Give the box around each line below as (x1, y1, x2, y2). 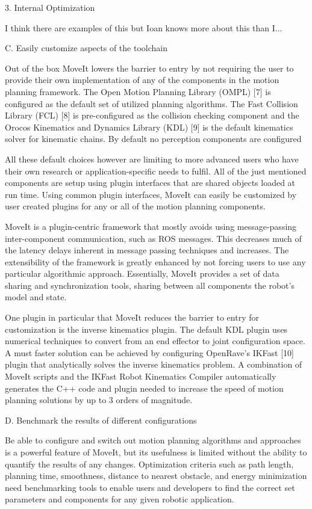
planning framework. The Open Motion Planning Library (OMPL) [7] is (5, 85, 271, 97)
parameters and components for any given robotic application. (5, 493, 234, 505)
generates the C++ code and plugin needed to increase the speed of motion (5, 381, 284, 394)
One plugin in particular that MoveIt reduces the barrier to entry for (5, 311, 259, 324)
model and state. (5, 291, 67, 303)
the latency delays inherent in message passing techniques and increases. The (5, 244, 289, 256)
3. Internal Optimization (5, 1, 95, 13)
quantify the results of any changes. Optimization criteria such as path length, (5, 457, 294, 470)
